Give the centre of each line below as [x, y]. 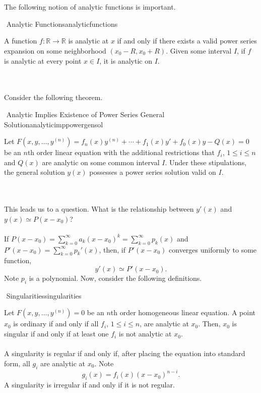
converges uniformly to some [213, 249]
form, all [17, 363]
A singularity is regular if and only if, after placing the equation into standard [125, 353]
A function [21, 41]
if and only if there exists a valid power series [187, 41]
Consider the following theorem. [53, 97]
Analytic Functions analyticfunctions [62, 23]
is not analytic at [145, 334]
